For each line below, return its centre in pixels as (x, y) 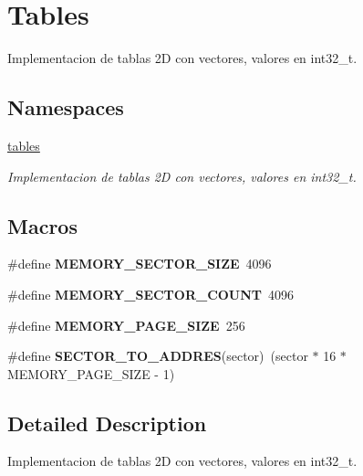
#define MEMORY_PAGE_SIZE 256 (126, 325)
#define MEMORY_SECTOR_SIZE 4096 (140, 264)
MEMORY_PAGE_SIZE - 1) (91, 373)
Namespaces (66, 107)
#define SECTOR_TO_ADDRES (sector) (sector (158, 356)
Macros (42, 225)
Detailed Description (107, 423)
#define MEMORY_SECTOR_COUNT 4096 (151, 294)
